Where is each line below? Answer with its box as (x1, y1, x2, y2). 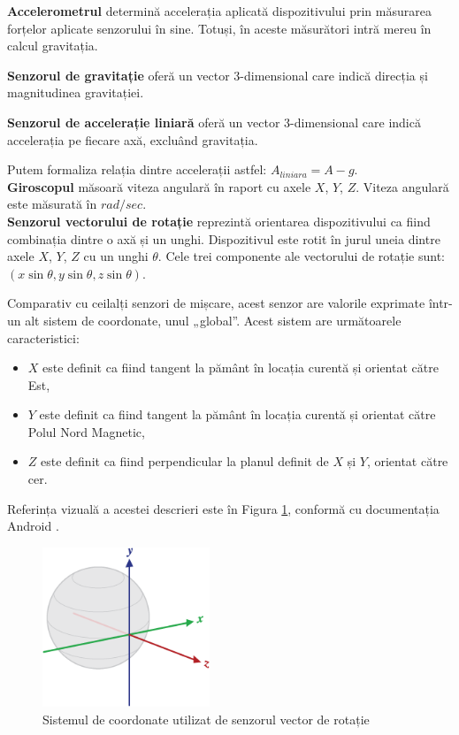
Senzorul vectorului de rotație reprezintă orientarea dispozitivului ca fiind (7, 211, 431, 230)
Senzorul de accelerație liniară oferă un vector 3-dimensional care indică (7, 112, 421, 131)
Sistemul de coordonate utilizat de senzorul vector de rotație (42, 709, 370, 728)
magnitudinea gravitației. (7, 83, 144, 102)
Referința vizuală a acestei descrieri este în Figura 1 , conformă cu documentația (7, 499, 440, 517)
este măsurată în (7, 195, 97, 213)
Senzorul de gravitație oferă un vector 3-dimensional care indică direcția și (7, 65, 428, 84)
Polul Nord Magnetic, (27, 422, 145, 440)
